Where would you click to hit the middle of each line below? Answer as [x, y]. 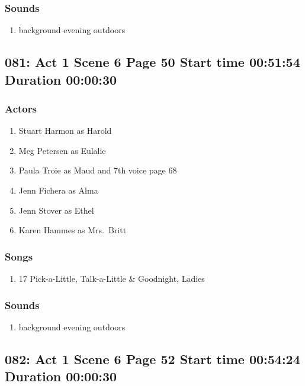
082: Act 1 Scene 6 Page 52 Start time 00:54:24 [152, 358]
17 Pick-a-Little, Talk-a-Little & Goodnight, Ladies [112, 278]
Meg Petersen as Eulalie [62, 150]
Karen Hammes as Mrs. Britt [73, 230]
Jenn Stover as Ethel [56, 210]
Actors [21, 108]
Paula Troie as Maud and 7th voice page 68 [98, 170]
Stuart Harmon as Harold [65, 131]
